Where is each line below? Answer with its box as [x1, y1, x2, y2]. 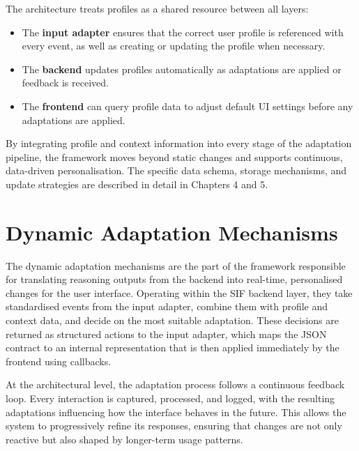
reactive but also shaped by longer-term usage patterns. [6, 431, 243, 446]
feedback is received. [22, 75, 109, 90]
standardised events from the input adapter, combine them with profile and [6, 299, 328, 314]
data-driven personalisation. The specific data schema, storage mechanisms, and [6, 163, 347, 178]
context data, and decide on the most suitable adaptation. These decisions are [6, 313, 339, 328]
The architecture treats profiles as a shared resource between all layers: [6, 1, 309, 15]
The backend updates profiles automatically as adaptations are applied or [22, 61, 342, 76]
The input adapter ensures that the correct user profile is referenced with [22, 24, 344, 39]
